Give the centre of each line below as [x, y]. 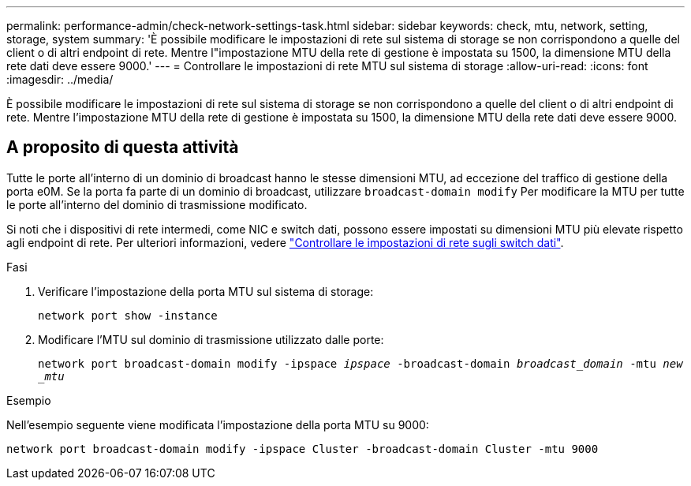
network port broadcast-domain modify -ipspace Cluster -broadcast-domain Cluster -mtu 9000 [303, 449]
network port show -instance [128, 315]
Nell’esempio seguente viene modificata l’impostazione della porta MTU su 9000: [218, 424]
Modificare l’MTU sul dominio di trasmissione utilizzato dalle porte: [211, 339]
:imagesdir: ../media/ [60, 79]
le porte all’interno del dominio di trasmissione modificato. [157, 204]
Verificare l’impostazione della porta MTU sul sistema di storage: [206, 291]
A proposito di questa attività [123, 148]
